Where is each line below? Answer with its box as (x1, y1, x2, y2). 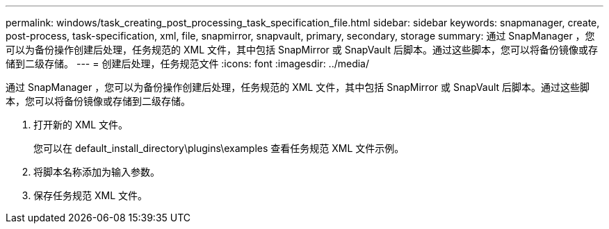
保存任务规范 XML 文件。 (33, 189, 147, 201)
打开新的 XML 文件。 (33, 119, 128, 130)
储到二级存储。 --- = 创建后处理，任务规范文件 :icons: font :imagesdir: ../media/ (6, 58, 370, 69)
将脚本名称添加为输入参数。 (33, 166, 160, 178)
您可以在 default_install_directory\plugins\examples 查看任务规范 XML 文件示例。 (33, 142, 405, 154)
